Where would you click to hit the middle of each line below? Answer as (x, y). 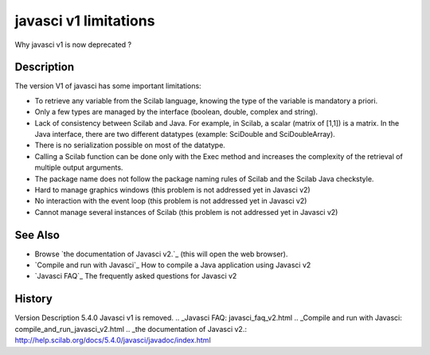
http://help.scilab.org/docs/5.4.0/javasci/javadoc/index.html (113, 340)
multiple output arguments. (79, 168)
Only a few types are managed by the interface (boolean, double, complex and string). (176, 112)
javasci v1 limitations (85, 21)
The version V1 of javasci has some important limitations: (108, 86)
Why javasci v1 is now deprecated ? (73, 45)
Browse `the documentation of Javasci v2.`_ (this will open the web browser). (161, 254)
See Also (37, 235)
